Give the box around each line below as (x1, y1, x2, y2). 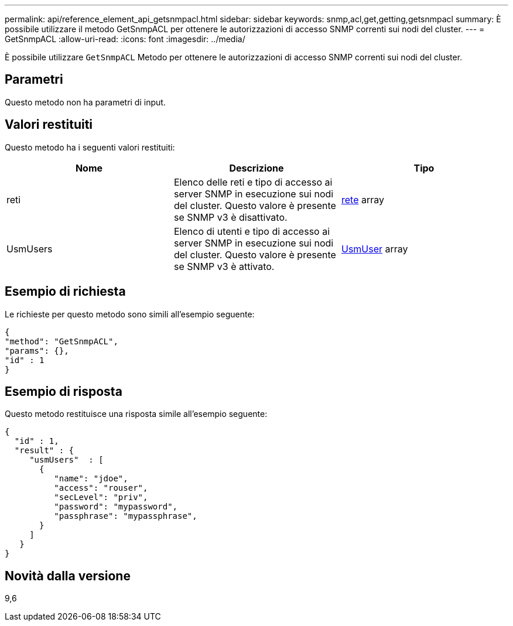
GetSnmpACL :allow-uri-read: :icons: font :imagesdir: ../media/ (5, 34, 245, 44)
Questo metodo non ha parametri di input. (5, 97, 166, 107)
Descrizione (229, 162, 284, 174)
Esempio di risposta (5, 384, 122, 399)
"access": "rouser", (54, 483, 148, 493)
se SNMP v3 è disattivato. (173, 211, 288, 223)
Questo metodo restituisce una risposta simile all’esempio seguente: (5, 409, 268, 419)
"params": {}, (5, 346, 69, 355)
